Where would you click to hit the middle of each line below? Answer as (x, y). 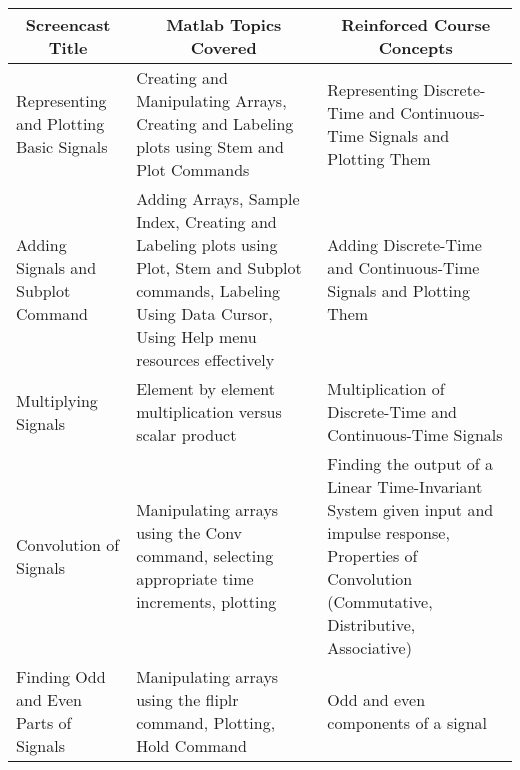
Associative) (369, 647)
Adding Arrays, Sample (218, 198)
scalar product (186, 434)
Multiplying (57, 400)
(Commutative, (380, 601)
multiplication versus (209, 411)
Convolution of (68, 544)
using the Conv (189, 532)
